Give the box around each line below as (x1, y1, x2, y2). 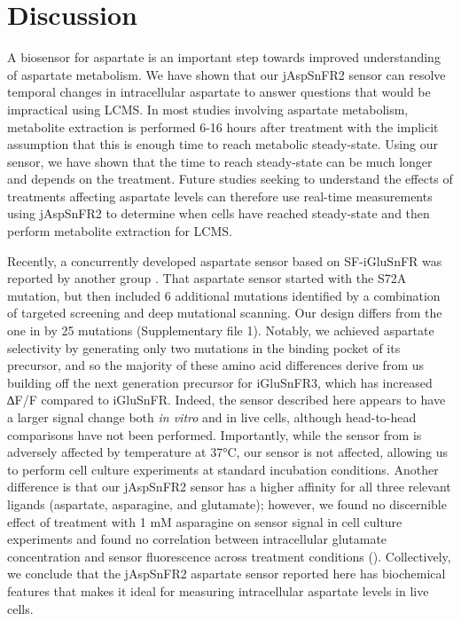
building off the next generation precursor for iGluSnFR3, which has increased (7, 373, 433, 391)
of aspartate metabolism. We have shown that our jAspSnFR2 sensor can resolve (7, 65, 446, 83)
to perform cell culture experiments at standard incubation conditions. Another (7, 460, 439, 478)
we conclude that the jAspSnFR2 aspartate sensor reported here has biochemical (7, 564, 446, 583)
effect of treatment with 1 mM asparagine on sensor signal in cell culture (7, 512, 402, 531)
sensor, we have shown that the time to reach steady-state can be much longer (7, 152, 433, 170)
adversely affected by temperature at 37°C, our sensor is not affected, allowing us (7, 443, 448, 461)
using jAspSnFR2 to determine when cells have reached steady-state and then (7, 204, 430, 223)
